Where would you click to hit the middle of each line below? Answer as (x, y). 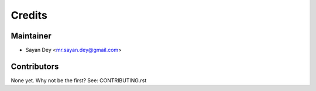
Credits (29, 15)
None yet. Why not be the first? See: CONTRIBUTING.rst (79, 80)
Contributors (35, 66)
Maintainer (31, 36)
